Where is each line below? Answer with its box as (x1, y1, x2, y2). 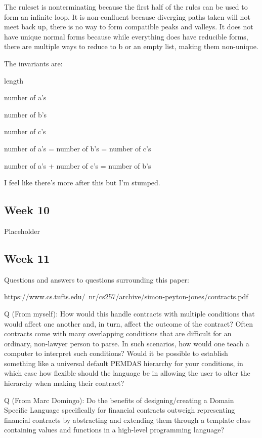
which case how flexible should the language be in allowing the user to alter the (4, 368, 250, 378)
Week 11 (4, 250, 50, 266)
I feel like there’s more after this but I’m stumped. (4, 177, 160, 188)
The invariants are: (4, 58, 63, 68)
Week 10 (4, 202, 50, 218)
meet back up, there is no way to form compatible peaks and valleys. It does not (4, 21, 253, 32)
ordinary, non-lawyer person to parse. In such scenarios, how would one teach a (4, 338, 249, 348)
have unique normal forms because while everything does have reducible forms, (4, 31, 248, 42)
